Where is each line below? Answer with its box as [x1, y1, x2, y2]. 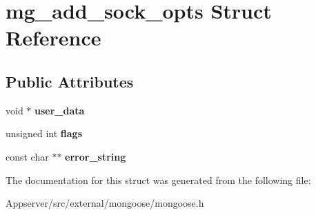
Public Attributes [6, 70, 134, 92]
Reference [6, 23, 101, 52]
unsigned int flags [6, 126, 83, 141]
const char [6, 149, 49, 163]
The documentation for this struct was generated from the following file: [6, 172, 311, 187]
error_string [65, 149, 126, 163]
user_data [34, 103, 85, 117]
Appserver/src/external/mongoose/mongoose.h [6, 196, 204, 210]
